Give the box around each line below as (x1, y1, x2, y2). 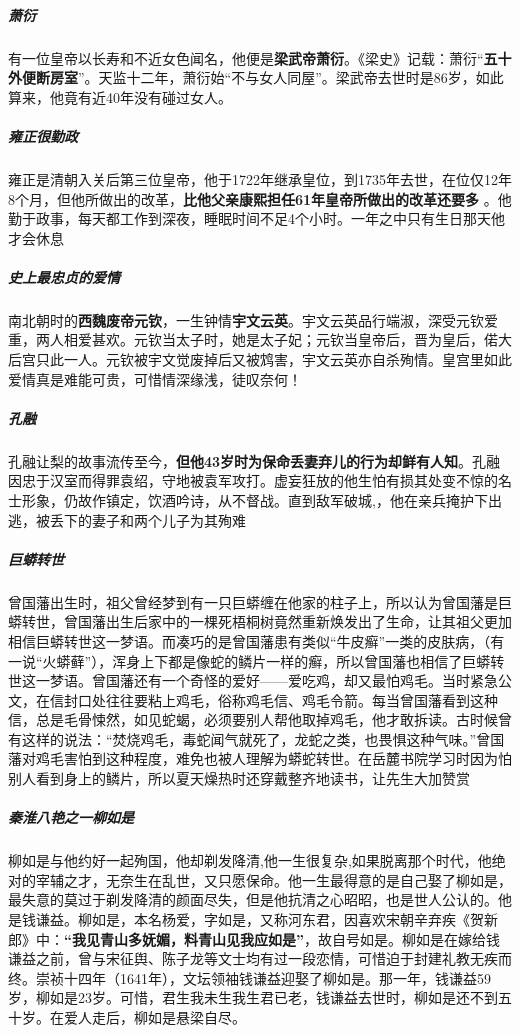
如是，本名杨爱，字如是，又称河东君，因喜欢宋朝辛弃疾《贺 (91, 909, 484, 929)
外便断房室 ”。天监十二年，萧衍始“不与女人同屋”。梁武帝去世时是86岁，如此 (8, 67, 504, 88)
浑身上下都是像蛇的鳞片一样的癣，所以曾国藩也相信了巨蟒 (112, 650, 491, 671)
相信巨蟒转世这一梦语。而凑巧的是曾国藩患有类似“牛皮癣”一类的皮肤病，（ (8, 630, 491, 651)
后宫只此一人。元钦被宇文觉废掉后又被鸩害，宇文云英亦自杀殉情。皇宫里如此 (8, 349, 512, 370)
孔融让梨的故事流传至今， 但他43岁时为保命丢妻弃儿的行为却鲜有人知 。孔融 (8, 450, 501, 471)
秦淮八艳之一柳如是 (8, 807, 134, 828)
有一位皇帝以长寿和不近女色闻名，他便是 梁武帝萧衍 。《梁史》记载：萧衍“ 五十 (8, 47, 512, 68)
